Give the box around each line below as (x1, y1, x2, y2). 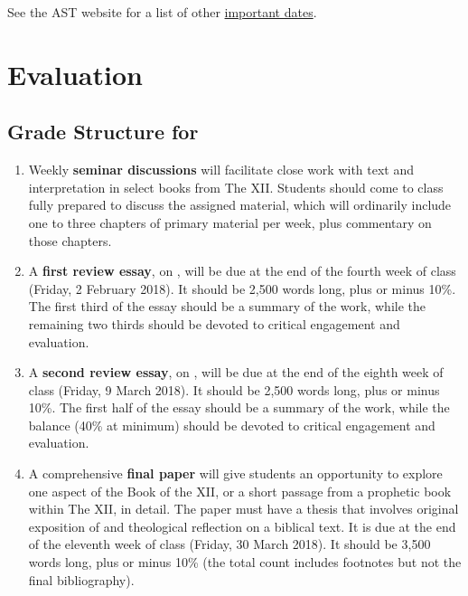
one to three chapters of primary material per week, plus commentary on (28, 213, 432, 232)
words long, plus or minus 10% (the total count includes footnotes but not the (28, 553, 462, 572)
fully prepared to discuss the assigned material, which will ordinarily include (28, 195, 452, 214)
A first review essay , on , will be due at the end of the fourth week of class (28, 261, 456, 280)
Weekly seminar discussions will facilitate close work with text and (28, 160, 415, 179)
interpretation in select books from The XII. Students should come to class (28, 177, 444, 196)
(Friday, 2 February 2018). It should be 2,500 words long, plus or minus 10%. (28, 279, 456, 298)
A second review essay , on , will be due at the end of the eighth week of (28, 363, 444, 382)
